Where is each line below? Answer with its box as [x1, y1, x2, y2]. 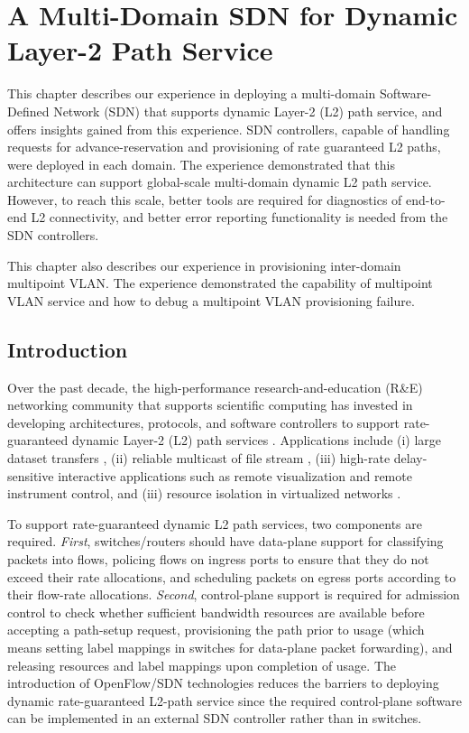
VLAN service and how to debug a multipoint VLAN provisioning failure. [7, 291, 415, 310]
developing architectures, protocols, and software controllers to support [7, 413, 400, 431]
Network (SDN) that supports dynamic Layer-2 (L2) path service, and [53, 101, 443, 120]
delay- [393, 449, 428, 468]
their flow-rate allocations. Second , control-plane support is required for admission [7, 585, 460, 604]
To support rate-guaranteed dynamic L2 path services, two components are [7, 514, 422, 533]
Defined [7, 101, 50, 120]
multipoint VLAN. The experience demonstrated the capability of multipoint [7, 274, 433, 292]
